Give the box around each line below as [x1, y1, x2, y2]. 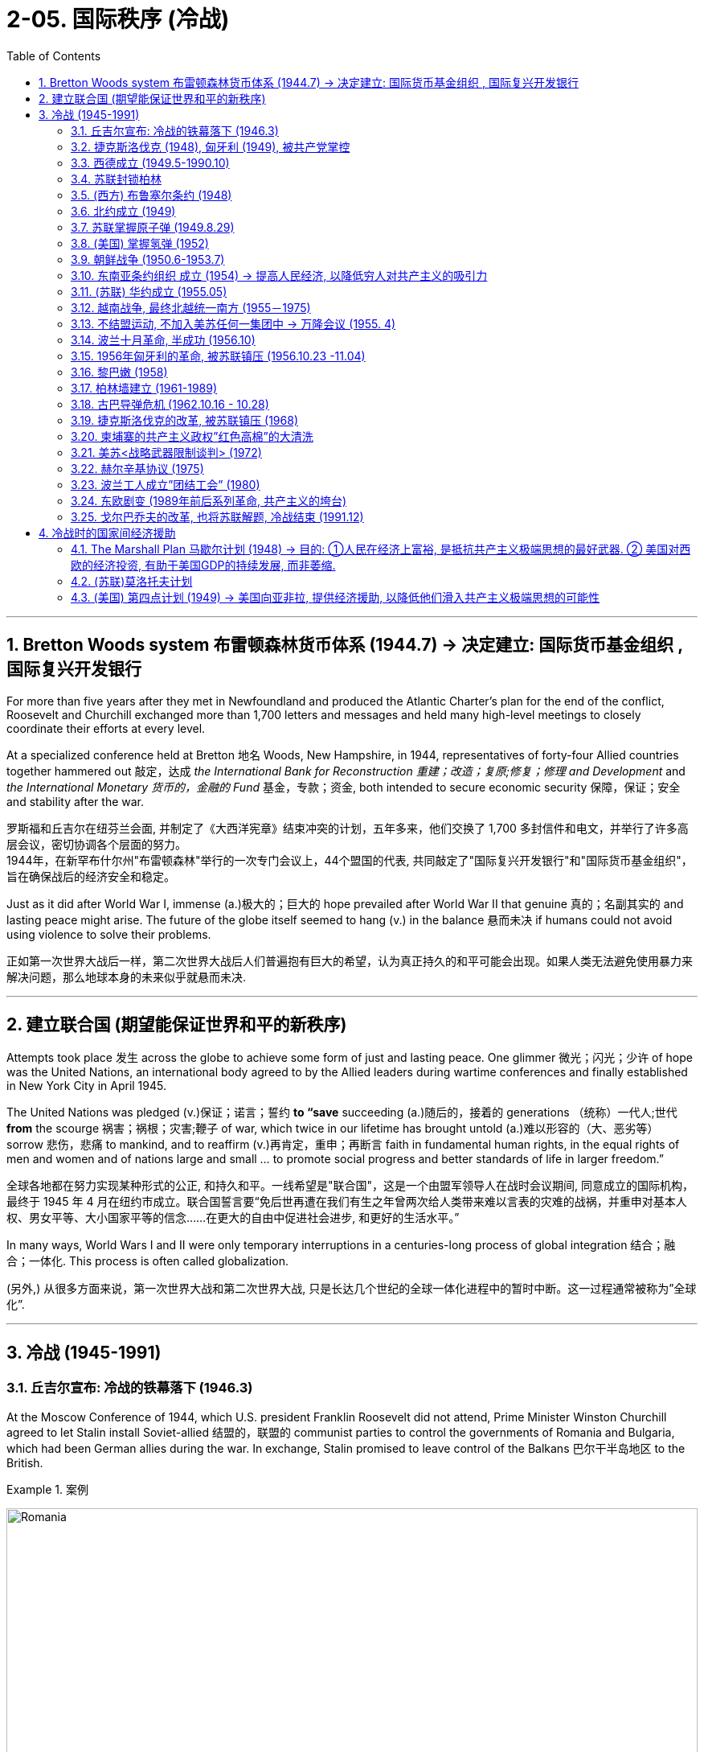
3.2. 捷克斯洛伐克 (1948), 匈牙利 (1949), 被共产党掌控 [71, 139, 350, 154]
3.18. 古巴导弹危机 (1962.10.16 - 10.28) [71, 397, 269, 411]
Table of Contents [6, 48, 101, 63]
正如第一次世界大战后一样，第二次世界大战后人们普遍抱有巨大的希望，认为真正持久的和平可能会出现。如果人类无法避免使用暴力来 [6, 953, 693, 968]
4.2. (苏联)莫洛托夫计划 [71, 574, 193, 588]
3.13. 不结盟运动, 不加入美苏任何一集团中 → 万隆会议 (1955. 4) [71, 316, 396, 331]
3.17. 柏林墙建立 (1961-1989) [71, 380, 218, 395]
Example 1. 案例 [6, 1482, 88, 1496]
